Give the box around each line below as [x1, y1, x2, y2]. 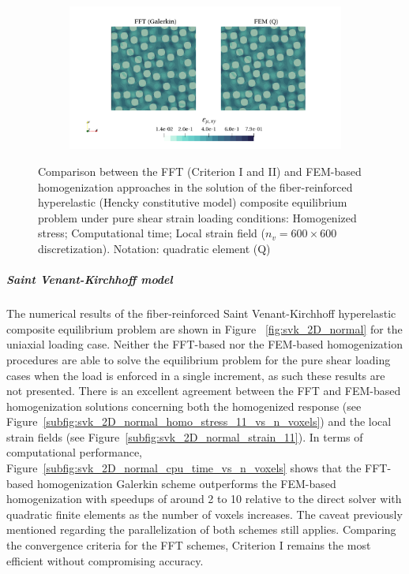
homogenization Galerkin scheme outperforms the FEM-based [36, 475, 336, 491]
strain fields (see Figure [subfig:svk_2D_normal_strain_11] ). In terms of [6, 428, 363, 445]
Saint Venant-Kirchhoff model [6, 271, 173, 288]
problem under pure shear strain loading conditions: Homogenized [38, 209, 357, 225]
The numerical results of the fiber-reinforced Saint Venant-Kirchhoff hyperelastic [6, 305, 396, 322]
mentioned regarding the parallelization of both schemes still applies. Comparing [6, 521, 396, 538]
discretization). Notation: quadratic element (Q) [38, 240, 271, 256]
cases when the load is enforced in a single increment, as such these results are [6, 367, 385, 383]
